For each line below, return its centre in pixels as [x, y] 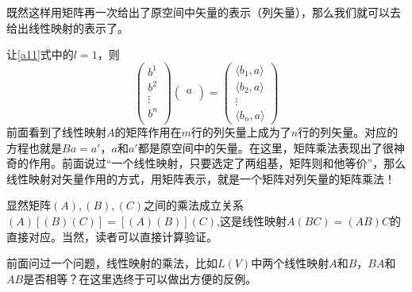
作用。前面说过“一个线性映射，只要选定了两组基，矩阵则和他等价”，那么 [217, 163]
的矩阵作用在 [148, 131]
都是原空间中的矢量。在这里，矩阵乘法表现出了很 [266, 147]
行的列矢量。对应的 [348, 131]
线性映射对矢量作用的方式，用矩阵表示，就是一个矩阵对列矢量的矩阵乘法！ [201, 178]
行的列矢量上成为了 [241, 131]
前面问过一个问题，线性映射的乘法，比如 [112, 263]
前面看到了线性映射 [56, 131]
